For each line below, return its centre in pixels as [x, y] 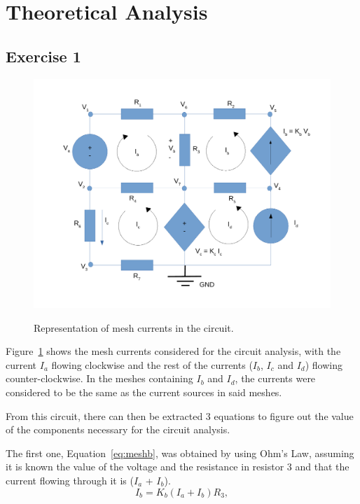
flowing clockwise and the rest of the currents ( [152, 364]
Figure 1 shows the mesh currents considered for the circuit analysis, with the [173, 351]
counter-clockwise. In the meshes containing [99, 378]
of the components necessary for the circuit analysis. [118, 429]
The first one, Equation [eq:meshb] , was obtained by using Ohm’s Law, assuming [180, 453]
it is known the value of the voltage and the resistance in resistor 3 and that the [178, 467]
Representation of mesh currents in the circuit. [134, 327]
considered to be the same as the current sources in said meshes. [144, 392]
